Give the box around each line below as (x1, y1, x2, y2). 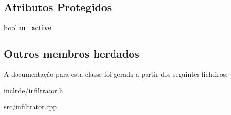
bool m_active (4, 22, 51, 33)
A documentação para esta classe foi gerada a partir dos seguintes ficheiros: (4, 69, 228, 79)
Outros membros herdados (4, 46, 139, 61)
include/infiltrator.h (4, 85, 63, 95)
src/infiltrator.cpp (4, 101, 57, 112)
